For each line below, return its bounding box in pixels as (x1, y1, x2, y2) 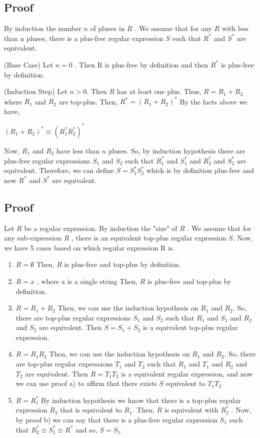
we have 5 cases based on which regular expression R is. (4, 242, 175, 252)
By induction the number (4, 23, 81, 33)
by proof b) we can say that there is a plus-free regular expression (15, 414, 217, 425)
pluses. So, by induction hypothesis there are (108, 145, 245, 155)
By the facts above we (179, 96, 247, 106)
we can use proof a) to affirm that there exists (15, 378, 157, 388)
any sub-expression (4, 232, 61, 243)
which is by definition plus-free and (146, 165, 254, 175)
